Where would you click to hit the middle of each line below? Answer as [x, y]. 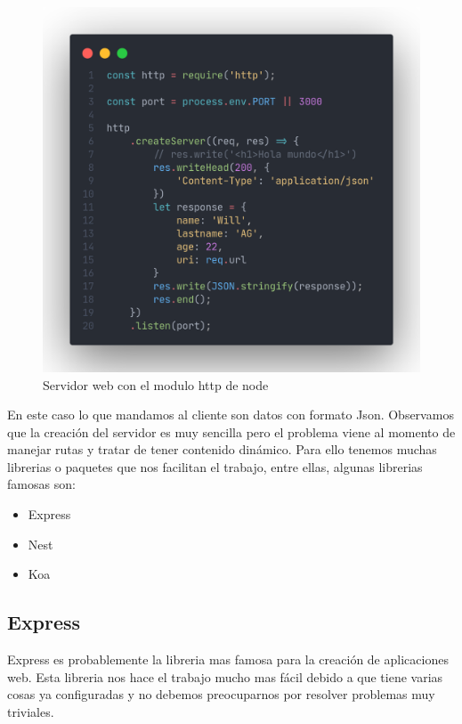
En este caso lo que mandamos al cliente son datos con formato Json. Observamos [231, 415]
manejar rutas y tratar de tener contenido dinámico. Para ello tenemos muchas [222, 449]
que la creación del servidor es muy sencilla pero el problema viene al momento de [231, 431]
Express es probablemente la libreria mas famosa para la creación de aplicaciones [228, 659]
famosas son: [41, 484]
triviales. [31, 711]
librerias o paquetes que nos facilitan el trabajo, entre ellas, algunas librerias [215, 466]
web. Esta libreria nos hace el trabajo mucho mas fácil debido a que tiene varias [225, 676]
